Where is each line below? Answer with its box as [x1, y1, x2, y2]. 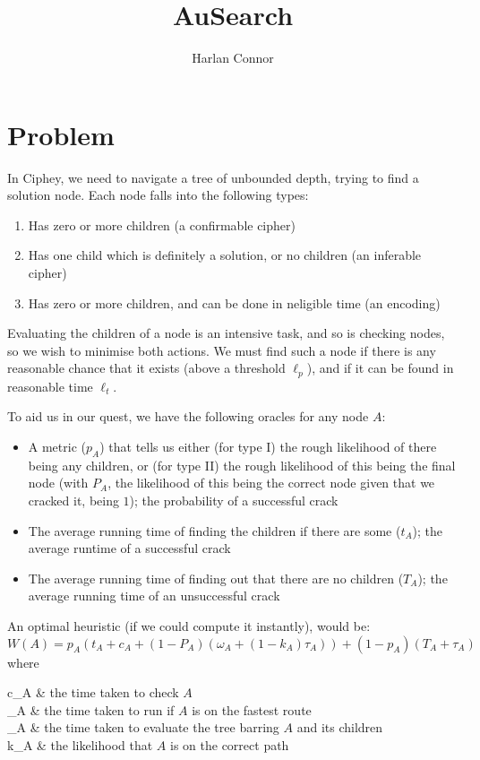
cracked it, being [28, 491, 119, 510]
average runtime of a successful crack [28, 539, 231, 557]
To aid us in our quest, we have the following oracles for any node [7, 407, 369, 426]
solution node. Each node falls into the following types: [7, 186, 309, 204]
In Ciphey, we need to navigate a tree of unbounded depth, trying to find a [7, 168, 419, 186]
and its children [296, 718, 383, 737]
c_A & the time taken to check [7, 683, 179, 702]
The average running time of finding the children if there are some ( [28, 521, 401, 540]
